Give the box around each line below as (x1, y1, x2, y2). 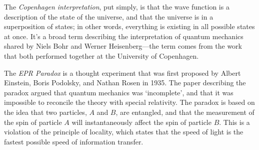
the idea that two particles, (4, 106, 87, 117)
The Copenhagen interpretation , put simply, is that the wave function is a (4, 2, 229, 12)
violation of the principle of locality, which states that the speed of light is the (4, 126, 243, 137)
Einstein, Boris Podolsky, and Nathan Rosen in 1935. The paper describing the (4, 77, 246, 88)
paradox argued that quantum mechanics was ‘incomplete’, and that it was (4, 87, 233, 97)
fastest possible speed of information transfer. (4, 136, 143, 146)
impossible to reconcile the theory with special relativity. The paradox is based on (4, 97, 255, 107)
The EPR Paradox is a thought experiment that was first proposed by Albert (4, 67, 241, 78)
